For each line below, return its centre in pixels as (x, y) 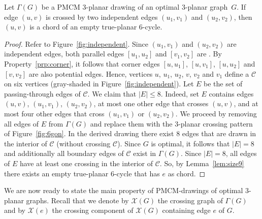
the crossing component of (93, 210)
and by (15, 210)
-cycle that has (137, 173)
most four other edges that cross (54, 113)
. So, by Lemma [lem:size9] (202, 163)
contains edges (231, 93)
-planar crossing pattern (216, 123)
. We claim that (112, 93)
